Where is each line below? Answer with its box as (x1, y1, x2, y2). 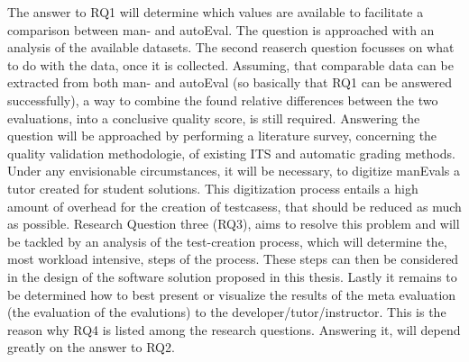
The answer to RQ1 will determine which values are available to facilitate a (7, 3, 424, 21)
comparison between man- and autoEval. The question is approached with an (7, 20, 435, 39)
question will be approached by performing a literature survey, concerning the (7, 126, 437, 145)
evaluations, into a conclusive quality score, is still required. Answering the (7, 108, 420, 127)
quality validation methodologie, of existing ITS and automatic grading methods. (7, 143, 455, 162)
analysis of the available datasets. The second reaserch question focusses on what (7, 38, 455, 57)
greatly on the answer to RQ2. (7, 338, 175, 357)
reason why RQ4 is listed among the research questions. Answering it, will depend (7, 320, 461, 339)
